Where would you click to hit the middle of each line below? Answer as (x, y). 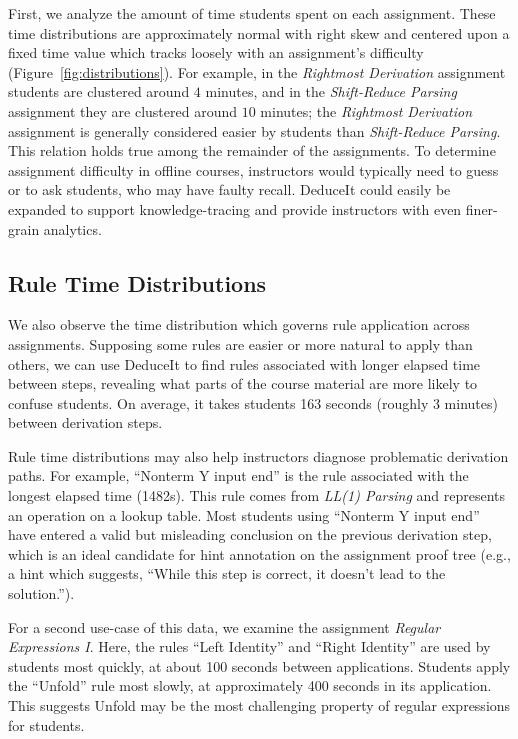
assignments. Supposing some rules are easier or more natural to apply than (240, 343)
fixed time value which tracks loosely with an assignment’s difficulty (216, 52)
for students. (46, 724)
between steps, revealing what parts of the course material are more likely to (243, 383)
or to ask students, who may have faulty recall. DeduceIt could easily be (229, 189)
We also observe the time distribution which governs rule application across (239, 324)
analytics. (72, 228)
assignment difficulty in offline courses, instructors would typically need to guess (253, 169)
